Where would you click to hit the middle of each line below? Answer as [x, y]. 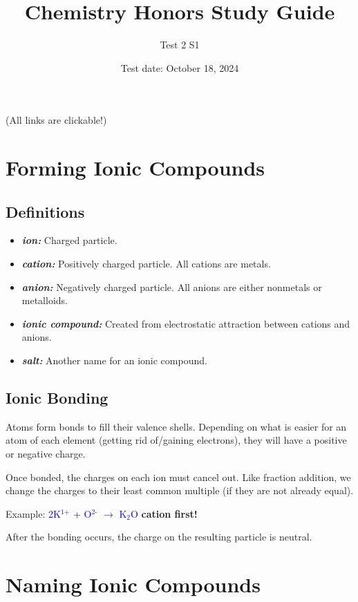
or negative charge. [46, 454]
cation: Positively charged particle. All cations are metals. [146, 264]
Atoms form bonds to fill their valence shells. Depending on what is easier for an [176, 426]
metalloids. [45, 300]
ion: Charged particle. [69, 240]
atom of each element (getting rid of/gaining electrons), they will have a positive [176, 440]
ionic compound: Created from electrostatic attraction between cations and [186, 323]
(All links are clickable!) [56, 120]
